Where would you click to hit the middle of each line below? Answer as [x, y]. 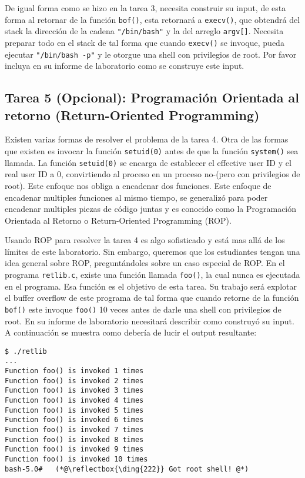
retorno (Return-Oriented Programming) [132, 114]
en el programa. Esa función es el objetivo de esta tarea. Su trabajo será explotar [151, 286]
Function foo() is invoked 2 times [74, 381]
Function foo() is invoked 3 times [74, 391]
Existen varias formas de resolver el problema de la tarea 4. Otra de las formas [147, 139]
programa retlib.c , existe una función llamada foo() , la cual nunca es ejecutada [152, 275]
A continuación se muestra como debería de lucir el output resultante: [131, 332]
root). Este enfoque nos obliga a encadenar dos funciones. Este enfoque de [138, 185]
